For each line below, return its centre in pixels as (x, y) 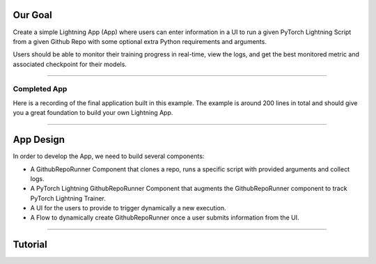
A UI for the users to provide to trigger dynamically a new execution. (128, 208)
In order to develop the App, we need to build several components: (109, 156)
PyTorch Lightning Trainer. (68, 198)
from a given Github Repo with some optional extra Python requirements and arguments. (140, 41)
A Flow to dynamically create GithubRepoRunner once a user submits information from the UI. (165, 218)
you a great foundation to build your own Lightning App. (93, 113)
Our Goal (32, 15)
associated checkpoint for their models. (70, 64)
